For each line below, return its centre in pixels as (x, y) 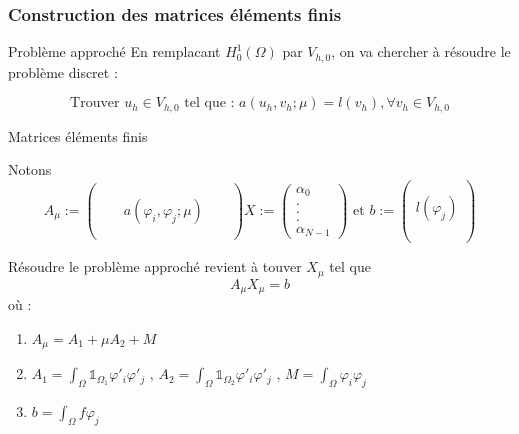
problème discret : (63, 71)
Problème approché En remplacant (114, 51)
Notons (30, 169)
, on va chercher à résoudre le (421, 51)
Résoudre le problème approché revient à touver (155, 266)
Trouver (95, 103)
